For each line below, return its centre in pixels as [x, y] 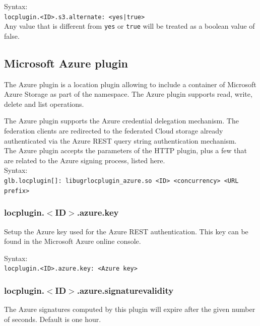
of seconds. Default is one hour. [53, 319]
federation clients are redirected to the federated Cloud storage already [114, 131]
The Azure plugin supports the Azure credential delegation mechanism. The [121, 121]
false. [12, 36]
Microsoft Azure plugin [66, 63]
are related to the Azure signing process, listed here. [85, 160]
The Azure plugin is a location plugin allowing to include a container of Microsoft [130, 84]
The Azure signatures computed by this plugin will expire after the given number [130, 309]
